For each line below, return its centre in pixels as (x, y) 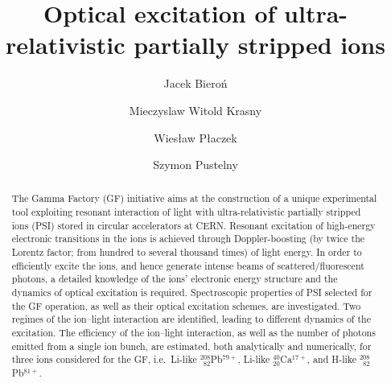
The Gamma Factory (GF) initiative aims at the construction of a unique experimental (194, 198)
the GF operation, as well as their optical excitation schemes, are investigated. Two (186, 305)
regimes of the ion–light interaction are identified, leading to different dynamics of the (191, 319)
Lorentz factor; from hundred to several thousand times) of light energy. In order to (187, 252)
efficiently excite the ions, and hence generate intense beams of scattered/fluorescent (188, 265)
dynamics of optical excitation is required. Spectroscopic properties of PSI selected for (192, 292)
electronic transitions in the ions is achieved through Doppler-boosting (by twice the (188, 239)
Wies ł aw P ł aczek (195, 137)
